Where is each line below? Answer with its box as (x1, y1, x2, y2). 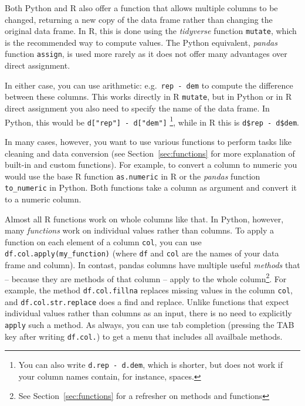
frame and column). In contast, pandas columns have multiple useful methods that (5, 259, 300, 271)
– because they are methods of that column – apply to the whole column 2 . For (5, 270, 287, 285)
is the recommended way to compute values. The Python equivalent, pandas (5, 36, 277, 48)
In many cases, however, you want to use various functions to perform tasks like (5, 135, 292, 147)
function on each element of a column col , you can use (5, 235, 202, 248)
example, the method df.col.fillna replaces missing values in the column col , (5, 283, 293, 296)
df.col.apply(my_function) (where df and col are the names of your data (5, 247, 279, 259)
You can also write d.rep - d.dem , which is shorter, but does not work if (18, 358, 283, 371)
